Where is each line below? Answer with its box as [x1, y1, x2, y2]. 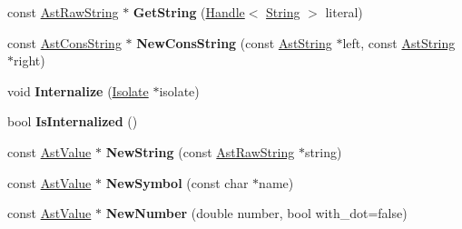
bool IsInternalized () [7, 112, 138, 131]
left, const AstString [342, 33, 456, 52]
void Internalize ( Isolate [7, 81, 149, 100]
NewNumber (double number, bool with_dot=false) [105, 204, 408, 223]
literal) [325, 3, 363, 21]
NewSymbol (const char [105, 173, 249, 192]
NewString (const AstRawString [105, 142, 295, 161]
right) [14, 51, 45, 70]
